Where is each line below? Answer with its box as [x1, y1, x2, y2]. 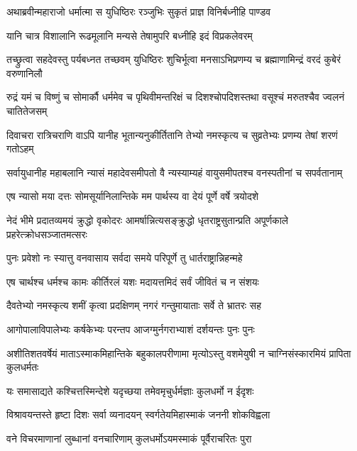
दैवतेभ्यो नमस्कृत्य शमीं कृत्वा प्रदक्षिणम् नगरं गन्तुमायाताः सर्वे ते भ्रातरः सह [6, 298, 262, 313]
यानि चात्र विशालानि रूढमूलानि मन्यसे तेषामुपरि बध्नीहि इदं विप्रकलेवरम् [6, 28, 253, 43]
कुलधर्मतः [6, 360, 39, 374]
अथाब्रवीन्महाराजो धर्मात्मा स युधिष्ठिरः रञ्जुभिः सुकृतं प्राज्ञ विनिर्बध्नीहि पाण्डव [6, 4, 271, 18]
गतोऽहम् [6, 141, 34, 156]
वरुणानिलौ [6, 65, 43, 80]
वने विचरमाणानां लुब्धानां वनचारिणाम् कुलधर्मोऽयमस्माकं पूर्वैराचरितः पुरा [6, 430, 252, 445]
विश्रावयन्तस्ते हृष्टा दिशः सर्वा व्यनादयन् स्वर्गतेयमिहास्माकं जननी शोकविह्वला [6, 407, 270, 422]
